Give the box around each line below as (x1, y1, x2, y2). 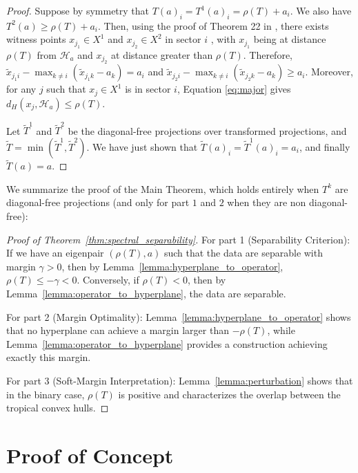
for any (6, 82, 37, 96)
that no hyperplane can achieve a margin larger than (6, 323, 229, 337)
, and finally (299, 139, 350, 154)
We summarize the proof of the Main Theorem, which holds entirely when (6, 181, 319, 196)
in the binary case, (6, 387, 85, 401)
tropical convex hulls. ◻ (6, 400, 109, 415)
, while (267, 323, 295, 337)
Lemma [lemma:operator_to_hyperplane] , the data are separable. (6, 286, 286, 300)
